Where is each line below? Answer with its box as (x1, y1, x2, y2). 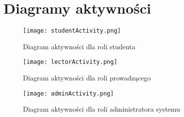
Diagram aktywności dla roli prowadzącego (23, 73, 151, 83)
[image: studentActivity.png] (23, 27, 121, 35)
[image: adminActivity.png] (23, 90, 114, 97)
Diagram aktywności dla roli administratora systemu (23, 104, 180, 114)
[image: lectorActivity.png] (23, 58, 118, 66)
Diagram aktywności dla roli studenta (23, 41, 136, 51)
